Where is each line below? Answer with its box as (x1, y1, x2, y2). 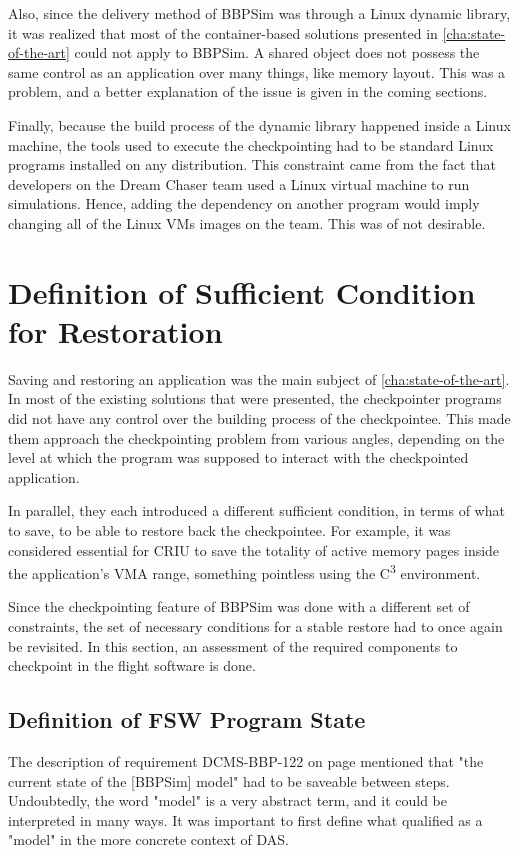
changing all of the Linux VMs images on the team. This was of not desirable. (8, 212, 486, 233)
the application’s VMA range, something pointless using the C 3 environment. (8, 560, 481, 583)
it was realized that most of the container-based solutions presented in (8, 22, 438, 43)
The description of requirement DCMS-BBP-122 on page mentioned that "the (8, 751, 484, 772)
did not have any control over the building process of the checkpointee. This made (8, 408, 511, 429)
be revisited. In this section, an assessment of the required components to (8, 635, 458, 656)
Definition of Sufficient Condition (8, 271, 476, 312)
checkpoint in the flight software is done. (8, 655, 256, 676)
